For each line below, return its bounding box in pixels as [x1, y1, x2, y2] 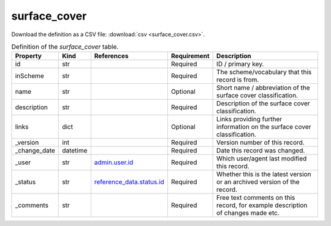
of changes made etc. [216, 209, 280, 217]
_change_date [15, 146, 55, 155]
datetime [62, 146, 88, 155]
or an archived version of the [216, 178, 300, 186]
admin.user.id [94, 158, 134, 167]
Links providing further [216, 115, 283, 124]
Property [15, 52, 42, 61]
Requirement [170, 52, 210, 61]
